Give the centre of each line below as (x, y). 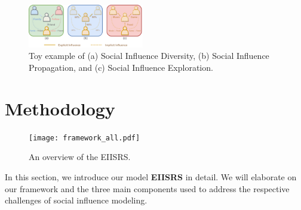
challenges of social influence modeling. (76, 200)
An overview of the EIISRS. (80, 157)
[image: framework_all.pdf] (85, 138)
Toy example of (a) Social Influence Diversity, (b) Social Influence (149, 56)
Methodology (60, 108)
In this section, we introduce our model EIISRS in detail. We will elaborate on (151, 177)
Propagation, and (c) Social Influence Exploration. (121, 68)
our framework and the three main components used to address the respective (147, 188)
